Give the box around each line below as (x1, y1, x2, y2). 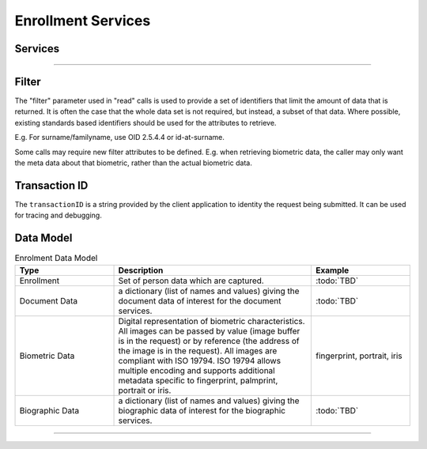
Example (315, 265, 350, 276)
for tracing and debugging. (14, 210, 102, 221)
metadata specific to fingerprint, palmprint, (118, 375, 278, 386)
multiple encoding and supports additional (118, 364, 276, 375)
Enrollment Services (14, 12, 151, 29)
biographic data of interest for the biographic (118, 405, 286, 416)
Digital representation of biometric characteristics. (118, 315, 305, 326)
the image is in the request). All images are (118, 345, 278, 356)
